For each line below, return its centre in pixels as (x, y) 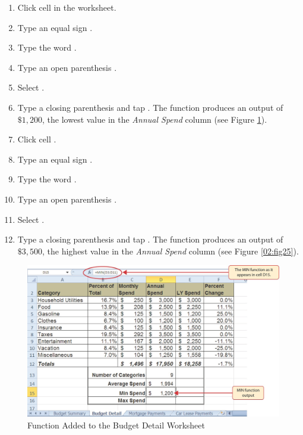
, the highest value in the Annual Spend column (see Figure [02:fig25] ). (171, 251)
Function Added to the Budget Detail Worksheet (116, 425)
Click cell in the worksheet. (67, 7)
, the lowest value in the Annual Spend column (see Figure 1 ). (155, 119)
